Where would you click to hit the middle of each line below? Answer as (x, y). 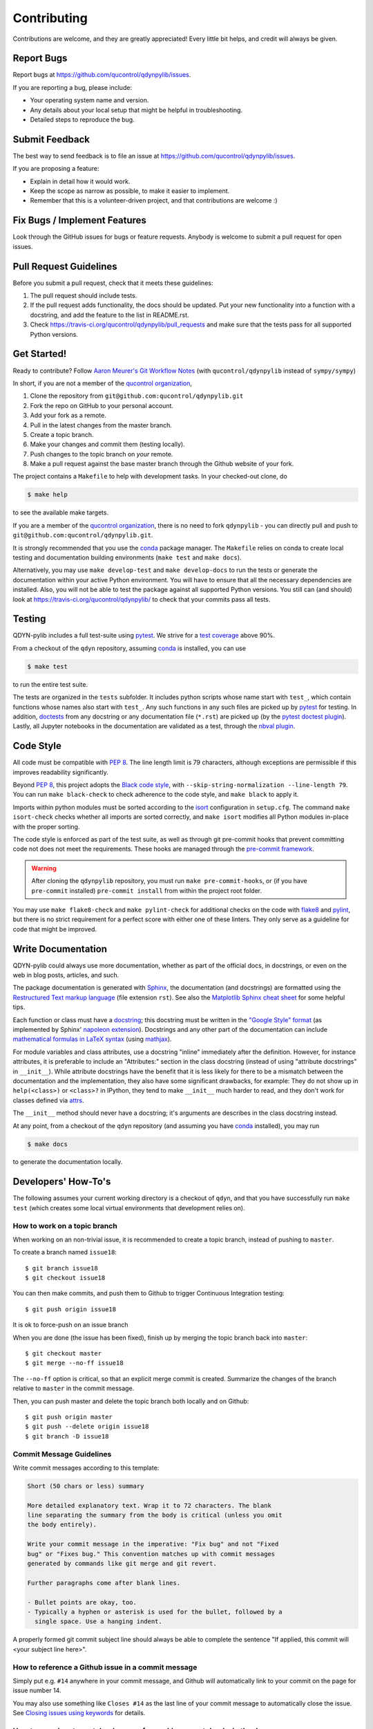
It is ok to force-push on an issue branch (70, 1325)
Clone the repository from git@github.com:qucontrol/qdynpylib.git (137, 396)
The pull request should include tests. (84, 296)
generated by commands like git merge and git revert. (122, 1564)
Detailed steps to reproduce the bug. (82, 120)
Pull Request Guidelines (65, 266)
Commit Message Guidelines (62, 1454)
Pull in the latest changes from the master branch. (101, 425)
